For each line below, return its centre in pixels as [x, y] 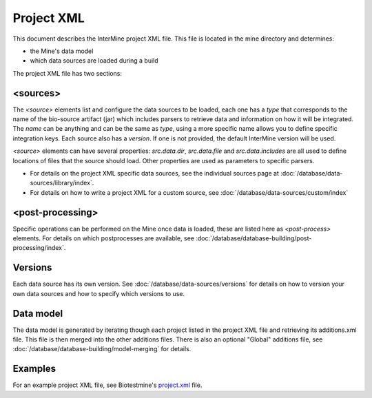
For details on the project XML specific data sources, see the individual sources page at [154, 173]
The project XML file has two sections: [67, 73]
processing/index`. [39, 248]
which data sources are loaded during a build [94, 61]
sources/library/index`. [62, 183]
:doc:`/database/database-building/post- [254, 238]
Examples [34, 369]
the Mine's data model [62, 51]
